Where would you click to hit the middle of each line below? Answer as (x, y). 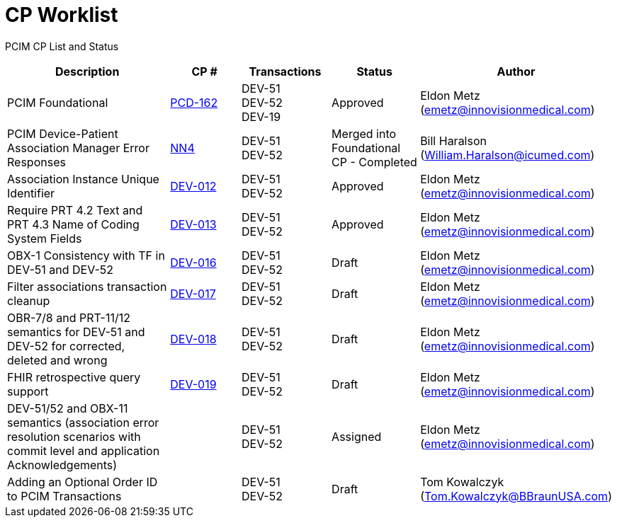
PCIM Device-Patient (63, 133)
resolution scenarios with (74, 436)
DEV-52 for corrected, (66, 346)
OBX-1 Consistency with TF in (86, 255)
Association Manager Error (78, 148)
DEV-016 (193, 262)
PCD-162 (194, 102)
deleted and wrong (57, 360)
